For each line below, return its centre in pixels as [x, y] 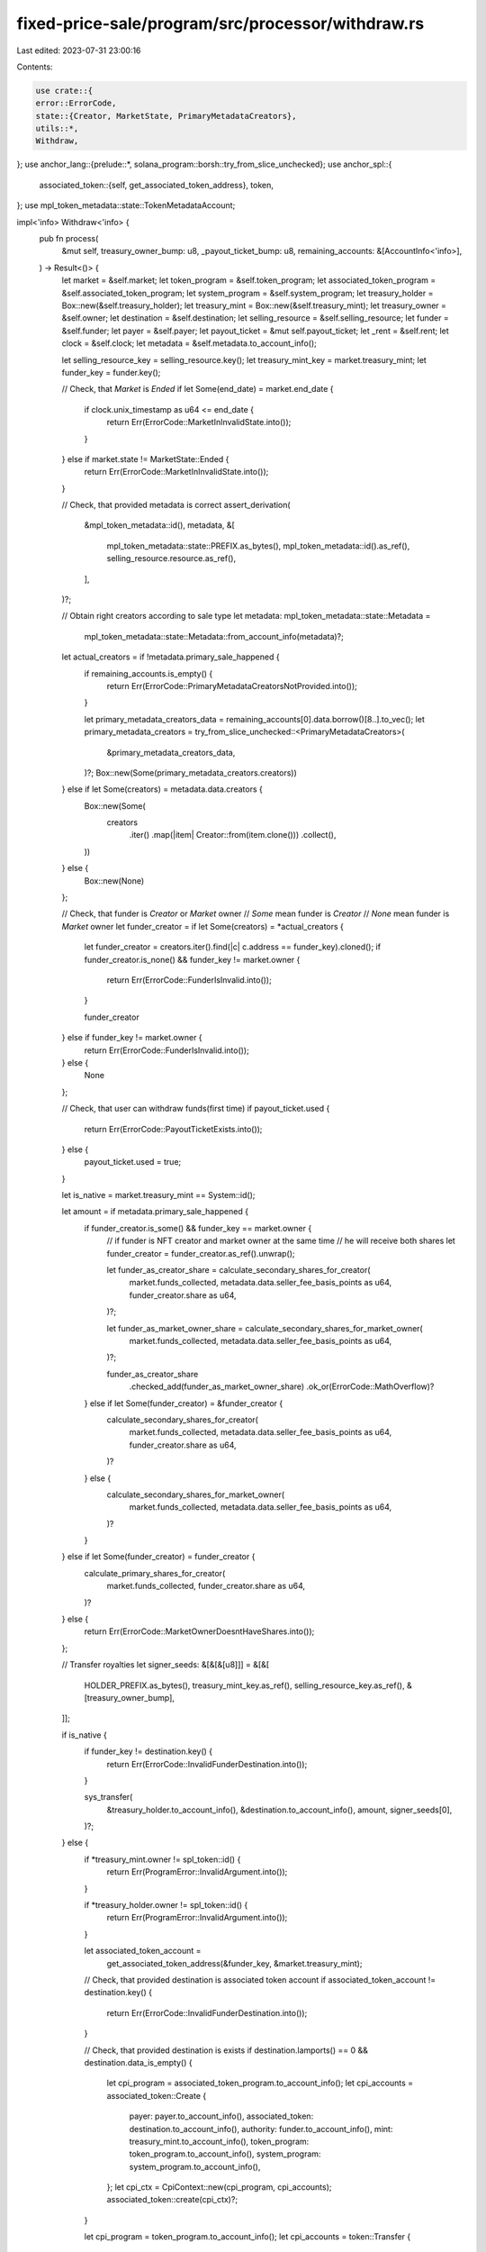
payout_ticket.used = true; [133, 1162]
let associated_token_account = [143, 1951]
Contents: [35, 67]
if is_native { [84, 1735]
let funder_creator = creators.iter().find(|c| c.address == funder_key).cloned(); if [233, 947]
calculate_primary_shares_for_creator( [155, 1573]
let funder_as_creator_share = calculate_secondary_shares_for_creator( [238, 1270]
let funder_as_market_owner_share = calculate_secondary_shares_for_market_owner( [265, 1328]
